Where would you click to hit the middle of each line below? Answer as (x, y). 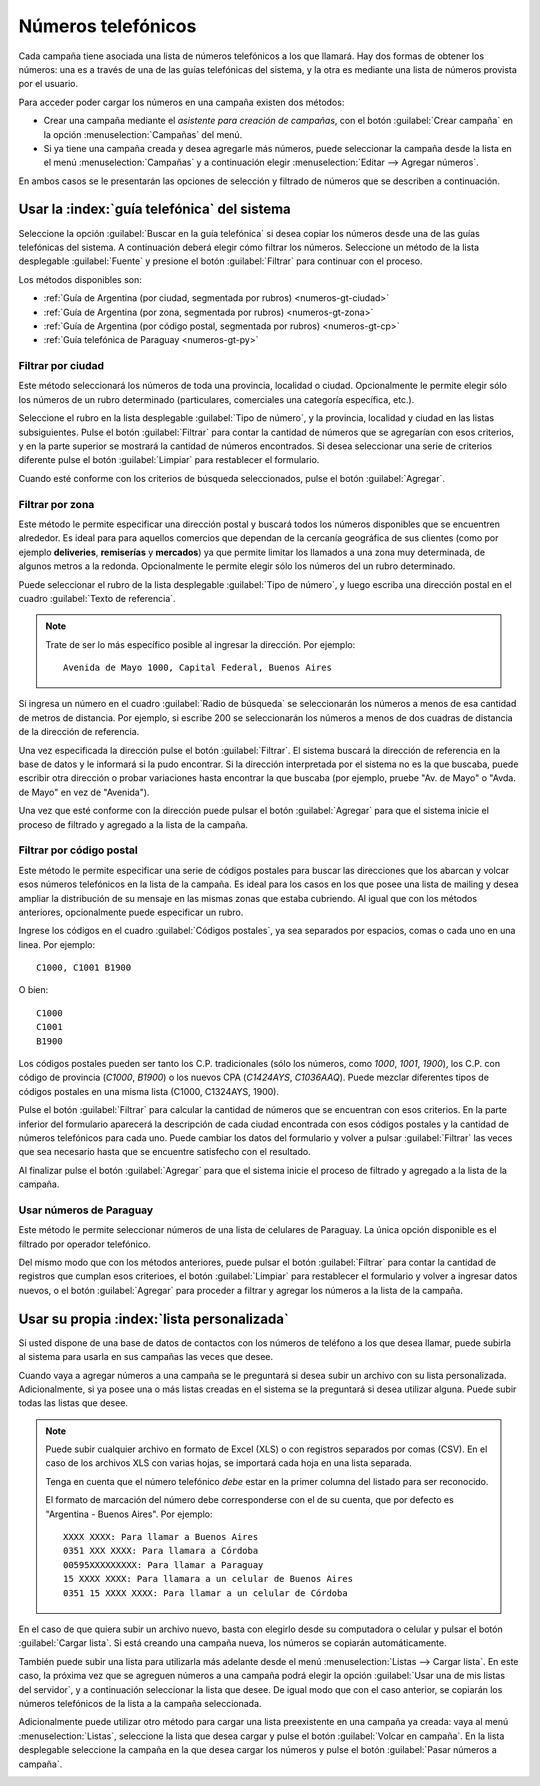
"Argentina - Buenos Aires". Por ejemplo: (129, 1514)
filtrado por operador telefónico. (84, 1244)
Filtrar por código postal (78, 850)
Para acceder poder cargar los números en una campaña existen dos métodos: (181, 102)
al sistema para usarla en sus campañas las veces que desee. (146, 1357)
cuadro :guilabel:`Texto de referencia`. (97, 598)
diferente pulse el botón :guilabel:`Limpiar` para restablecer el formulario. (169, 460)
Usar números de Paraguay (86, 1210)
